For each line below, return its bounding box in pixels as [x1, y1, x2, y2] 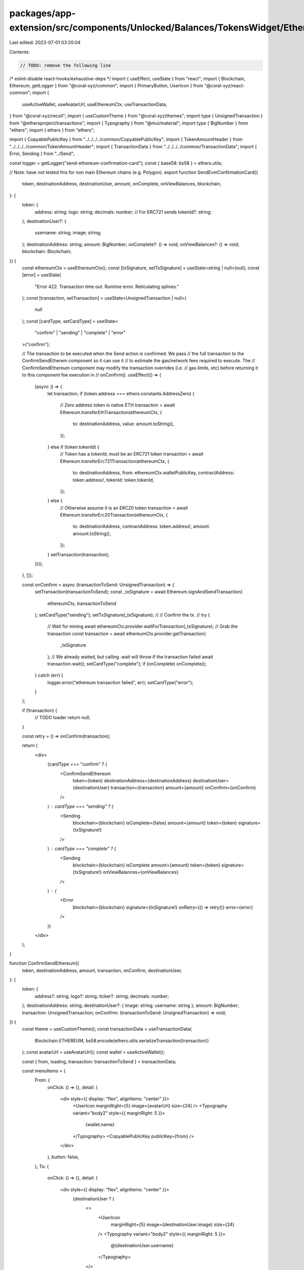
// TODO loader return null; [34, 714, 91, 721]
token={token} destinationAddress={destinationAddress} [72, 778, 192, 783]
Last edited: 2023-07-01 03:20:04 [9, 40, 81, 46]
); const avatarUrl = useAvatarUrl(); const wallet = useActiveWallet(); [22, 1049, 165, 1055]
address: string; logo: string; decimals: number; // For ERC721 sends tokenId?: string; [34, 209, 212, 215]
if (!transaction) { [22, 707, 58, 713]
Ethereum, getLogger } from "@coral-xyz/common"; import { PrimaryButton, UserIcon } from [9, 83, 204, 89]
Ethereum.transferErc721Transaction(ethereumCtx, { [60, 458, 170, 464]
